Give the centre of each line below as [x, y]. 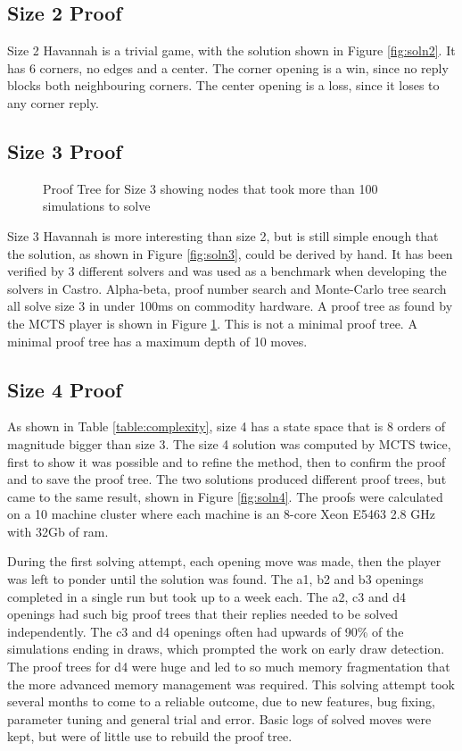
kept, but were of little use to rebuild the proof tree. [150, 736]
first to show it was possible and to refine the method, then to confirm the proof [227, 461]
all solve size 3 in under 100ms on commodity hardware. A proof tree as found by [230, 306]
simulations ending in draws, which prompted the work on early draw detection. [226, 649]
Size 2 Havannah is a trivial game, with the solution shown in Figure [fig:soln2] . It [231, 50]
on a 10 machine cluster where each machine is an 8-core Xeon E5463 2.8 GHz [221, 514]
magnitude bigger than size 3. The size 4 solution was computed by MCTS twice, [229, 443]
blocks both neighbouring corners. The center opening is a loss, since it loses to [223, 85]
